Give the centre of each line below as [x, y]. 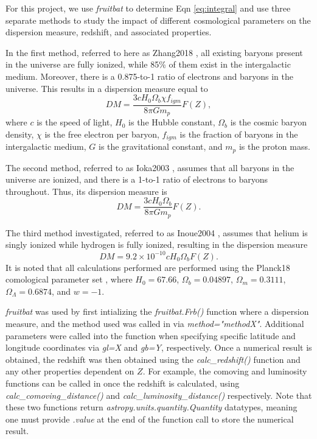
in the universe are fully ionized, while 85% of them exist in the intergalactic [148, 64]
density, [20, 134]
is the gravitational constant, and [160, 146]
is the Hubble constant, [172, 122]
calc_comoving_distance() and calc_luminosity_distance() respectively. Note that [159, 395]
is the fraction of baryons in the [239, 134]
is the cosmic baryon [269, 122]
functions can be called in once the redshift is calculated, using [123, 383]
